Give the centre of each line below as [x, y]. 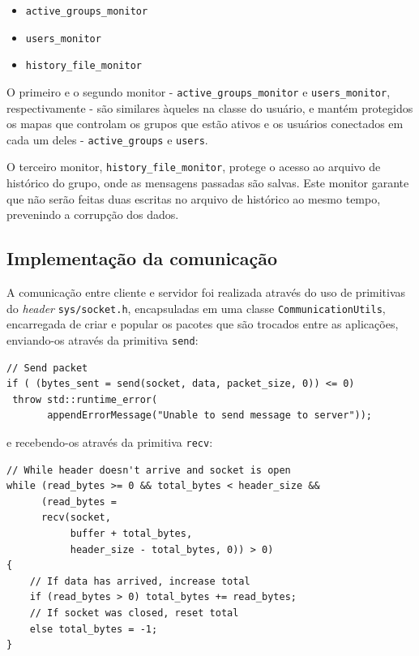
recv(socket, [76, 518]
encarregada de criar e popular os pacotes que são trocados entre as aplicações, [203, 324]
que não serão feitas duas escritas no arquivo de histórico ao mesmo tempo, [194, 198]
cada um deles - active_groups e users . [107, 139]
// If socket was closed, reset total [134, 613]
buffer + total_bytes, [131, 534]
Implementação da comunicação [142, 258]
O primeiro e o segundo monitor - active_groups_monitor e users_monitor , [199, 91]
